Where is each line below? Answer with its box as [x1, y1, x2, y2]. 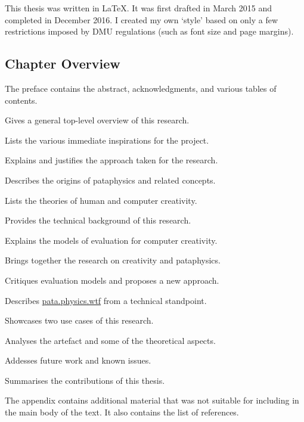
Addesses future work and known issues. [5, 354, 151, 367]
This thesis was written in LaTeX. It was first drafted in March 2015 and [5, 2, 272, 14]
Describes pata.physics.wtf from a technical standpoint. [5, 294, 207, 306]
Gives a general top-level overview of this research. [5, 114, 190, 126]
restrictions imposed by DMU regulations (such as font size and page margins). [5, 25, 294, 38]
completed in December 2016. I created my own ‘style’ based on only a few [5, 13, 278, 26]
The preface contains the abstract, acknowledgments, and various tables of [5, 82, 277, 94]
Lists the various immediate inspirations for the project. [5, 134, 209, 146]
